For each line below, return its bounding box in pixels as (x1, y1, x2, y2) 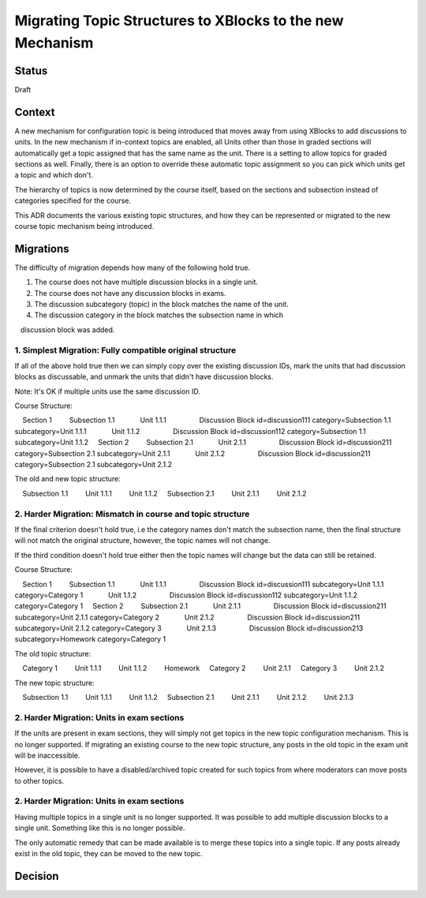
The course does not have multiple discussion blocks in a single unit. (34, 277, 259, 287)
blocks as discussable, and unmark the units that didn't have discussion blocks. (14, 372, 274, 382)
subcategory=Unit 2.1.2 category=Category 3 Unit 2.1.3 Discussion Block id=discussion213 (14, 623, 364, 633)
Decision (14, 869, 59, 883)
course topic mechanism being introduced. (14, 221, 155, 230)
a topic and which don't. (14, 170, 94, 180)
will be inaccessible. (14, 750, 80, 760)
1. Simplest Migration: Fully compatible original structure (14, 344, 237, 355)
